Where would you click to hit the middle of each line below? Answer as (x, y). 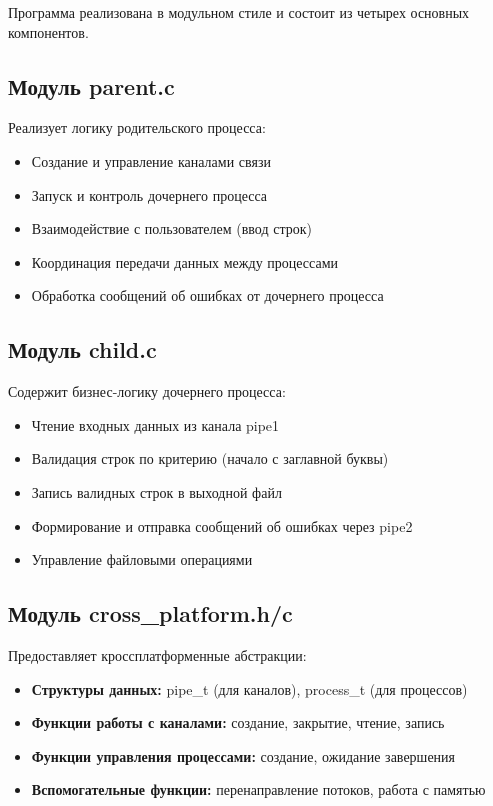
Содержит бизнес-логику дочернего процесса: (147, 391)
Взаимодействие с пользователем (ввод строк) (172, 228)
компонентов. (48, 31)
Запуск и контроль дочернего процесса (149, 194)
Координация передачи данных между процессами (184, 261)
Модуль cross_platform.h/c (150, 613)
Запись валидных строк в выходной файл (156, 491)
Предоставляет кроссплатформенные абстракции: (157, 654)
